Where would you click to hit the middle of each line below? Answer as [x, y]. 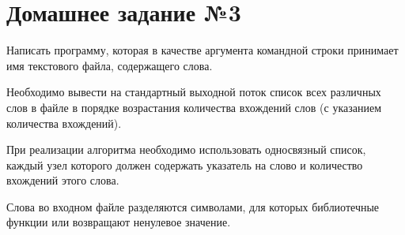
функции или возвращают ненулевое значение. [119, 222]
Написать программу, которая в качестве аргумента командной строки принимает [202, 50]
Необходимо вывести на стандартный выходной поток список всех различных [194, 92]
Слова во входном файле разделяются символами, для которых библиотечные [193, 206]
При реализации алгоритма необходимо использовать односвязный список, [186, 149]
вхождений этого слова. [63, 180]
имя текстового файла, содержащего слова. [110, 65]
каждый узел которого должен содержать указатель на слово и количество [185, 164]
